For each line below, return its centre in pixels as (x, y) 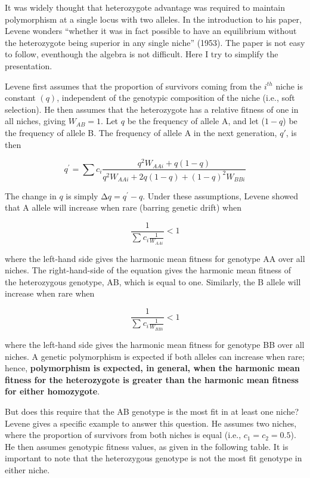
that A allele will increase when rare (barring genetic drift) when (123, 207)
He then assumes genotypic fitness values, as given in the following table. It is (147, 446)
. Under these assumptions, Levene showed (220, 195)
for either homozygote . (52, 391)
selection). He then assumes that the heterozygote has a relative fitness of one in (152, 109)
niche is (289, 86)
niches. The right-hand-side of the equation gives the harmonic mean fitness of (148, 270)
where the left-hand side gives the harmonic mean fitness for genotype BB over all (155, 344)
